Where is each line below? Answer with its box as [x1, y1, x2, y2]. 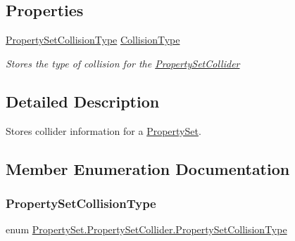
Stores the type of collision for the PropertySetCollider [6, 56, 240, 70]
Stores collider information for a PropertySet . [6, 123, 201, 138]
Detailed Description [6, 90, 160, 112]
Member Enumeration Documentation [6, 157, 290, 179]
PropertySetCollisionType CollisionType [6, 32, 180, 47]
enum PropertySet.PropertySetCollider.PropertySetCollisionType [6, 222, 287, 237]
